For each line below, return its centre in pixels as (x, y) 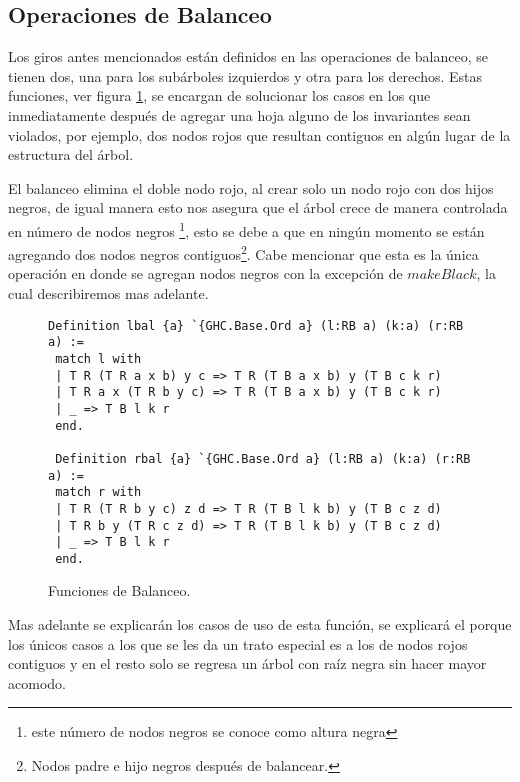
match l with (98, 358)
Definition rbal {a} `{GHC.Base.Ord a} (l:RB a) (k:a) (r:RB (263, 458)
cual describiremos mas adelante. (108, 293)
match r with (98, 492)
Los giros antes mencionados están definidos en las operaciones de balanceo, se (248, 56)
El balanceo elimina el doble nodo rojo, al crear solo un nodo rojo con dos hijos (251, 187)
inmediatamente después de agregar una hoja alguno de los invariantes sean (239, 114)
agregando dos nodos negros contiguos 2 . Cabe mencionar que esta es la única (243, 252)
